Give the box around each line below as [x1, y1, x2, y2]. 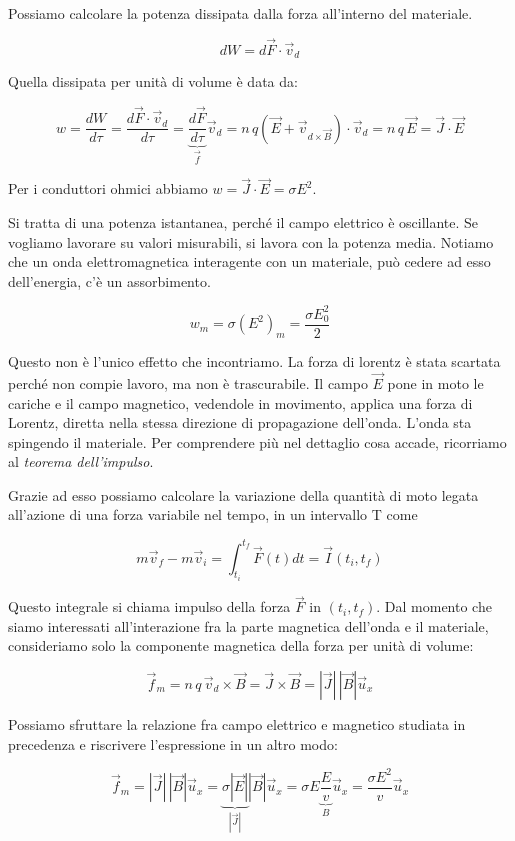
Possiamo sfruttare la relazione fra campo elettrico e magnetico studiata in [8, 714, 466, 734]
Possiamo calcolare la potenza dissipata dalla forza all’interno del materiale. [8, 3, 473, 23]
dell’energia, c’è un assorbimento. [8, 270, 211, 291]
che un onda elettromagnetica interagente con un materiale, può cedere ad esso [8, 251, 491, 272]
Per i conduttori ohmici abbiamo [8, 178, 208, 199]
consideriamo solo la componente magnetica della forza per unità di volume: [8, 635, 474, 656]
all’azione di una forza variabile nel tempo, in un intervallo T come [8, 504, 418, 525]
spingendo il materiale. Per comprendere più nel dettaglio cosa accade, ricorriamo [8, 431, 507, 452]
